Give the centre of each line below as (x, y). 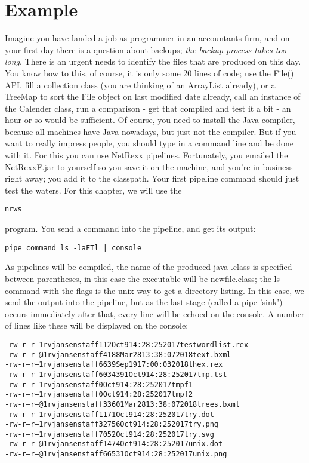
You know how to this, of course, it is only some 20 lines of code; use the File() (149, 73)
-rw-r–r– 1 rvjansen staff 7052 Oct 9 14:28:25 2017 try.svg (109, 434)
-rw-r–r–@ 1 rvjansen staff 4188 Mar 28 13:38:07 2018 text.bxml (118, 355)
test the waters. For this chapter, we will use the (93, 190)
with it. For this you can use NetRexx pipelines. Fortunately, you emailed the (146, 155)
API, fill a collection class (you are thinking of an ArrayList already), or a (140, 85)
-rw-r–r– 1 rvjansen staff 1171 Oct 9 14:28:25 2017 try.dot (109, 414)
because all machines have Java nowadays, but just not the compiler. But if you (151, 131)
